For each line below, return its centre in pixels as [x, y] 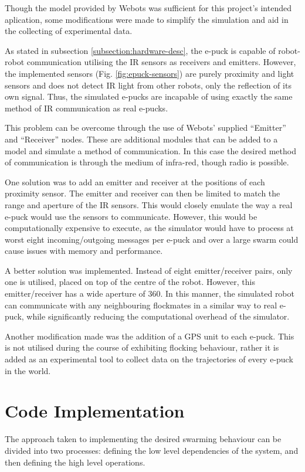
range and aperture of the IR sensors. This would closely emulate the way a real [149, 204]
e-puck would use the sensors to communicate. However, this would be [131, 216]
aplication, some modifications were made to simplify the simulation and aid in [147, 19]
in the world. [28, 370]
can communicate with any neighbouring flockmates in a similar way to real [141, 305]
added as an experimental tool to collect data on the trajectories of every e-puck [149, 359]
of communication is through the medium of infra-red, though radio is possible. [147, 162]
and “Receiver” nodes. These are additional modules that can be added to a [141, 139]
